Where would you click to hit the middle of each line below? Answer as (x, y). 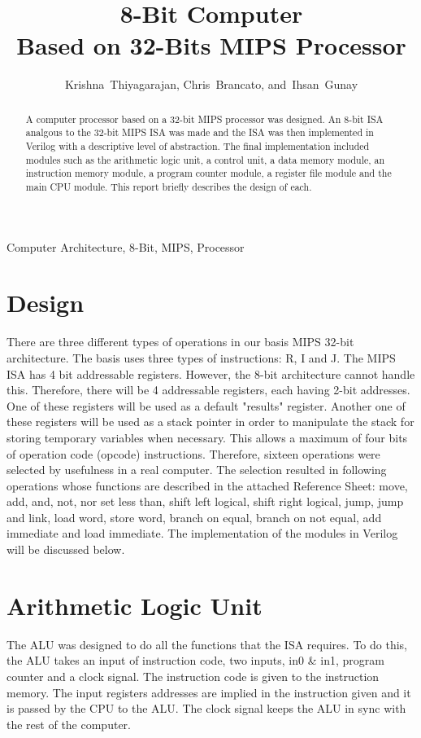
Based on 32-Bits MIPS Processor (211, 45)
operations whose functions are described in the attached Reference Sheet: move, (207, 485)
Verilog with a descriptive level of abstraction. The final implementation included (197, 146)
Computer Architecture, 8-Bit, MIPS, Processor (126, 246)
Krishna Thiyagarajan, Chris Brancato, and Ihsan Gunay (211, 84)
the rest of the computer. (69, 724)
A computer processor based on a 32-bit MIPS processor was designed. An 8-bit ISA (204, 119)
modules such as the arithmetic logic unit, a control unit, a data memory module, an (205, 159)
